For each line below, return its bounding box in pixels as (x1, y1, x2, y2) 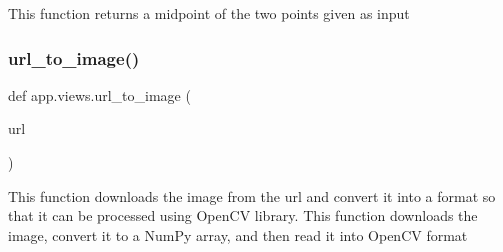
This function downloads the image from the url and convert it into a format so (8, 185, 496, 206)
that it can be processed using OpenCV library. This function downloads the (8, 205, 478, 226)
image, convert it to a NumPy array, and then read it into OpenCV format (8, 224, 468, 245)
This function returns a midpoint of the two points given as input (8, 3, 410, 23)
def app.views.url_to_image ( (8, 84, 191, 105)
